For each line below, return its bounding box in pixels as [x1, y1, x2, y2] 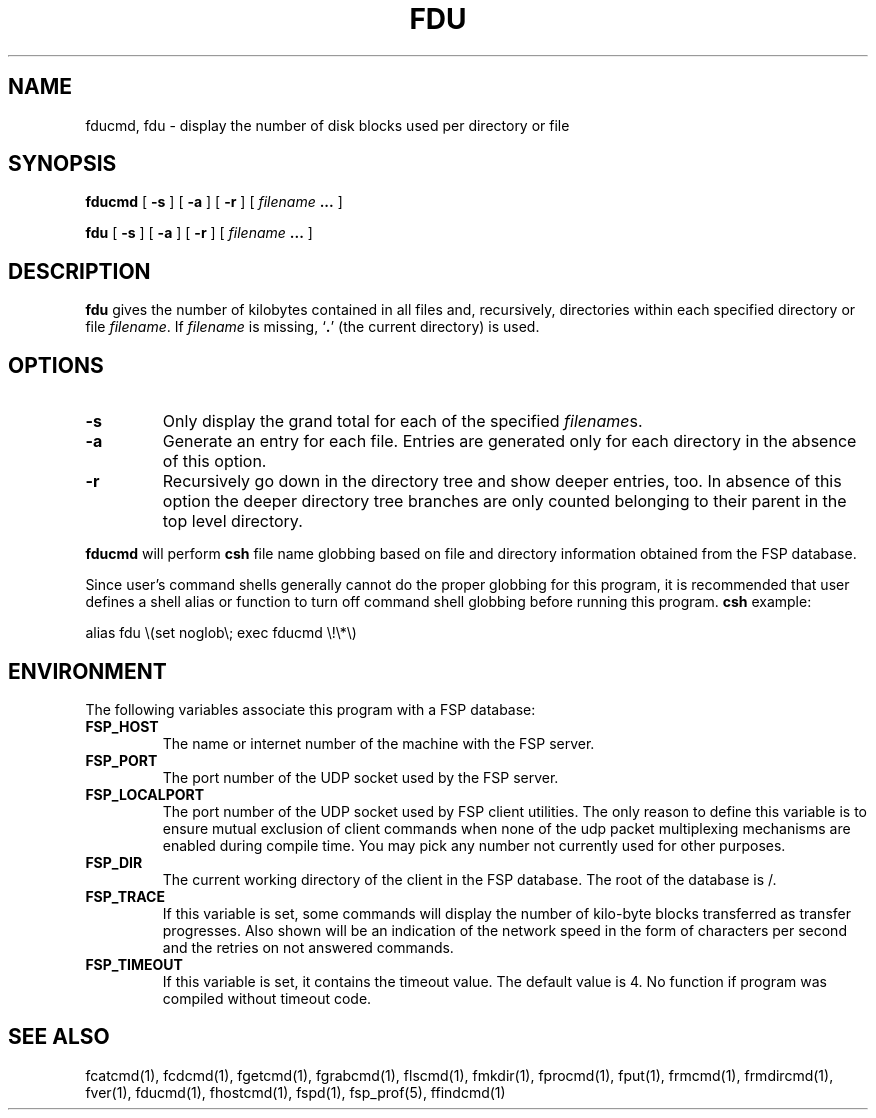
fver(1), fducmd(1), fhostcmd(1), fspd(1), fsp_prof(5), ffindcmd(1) [85, 1083, 506, 1101]
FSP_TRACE [85, 887, 165, 905]
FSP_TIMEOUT [85, 955, 183, 973]
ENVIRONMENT [8, 658, 167, 684]
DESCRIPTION [8, 258, 151, 284]
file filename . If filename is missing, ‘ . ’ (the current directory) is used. [85, 318, 540, 336]
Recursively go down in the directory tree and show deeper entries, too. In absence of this [162, 471, 842, 492]
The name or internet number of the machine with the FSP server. [162, 734, 595, 752]
